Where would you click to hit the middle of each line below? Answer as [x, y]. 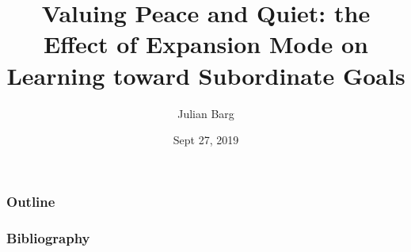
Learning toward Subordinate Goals [206, 75]
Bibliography [48, 237]
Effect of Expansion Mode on [206, 44]
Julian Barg [206, 113]
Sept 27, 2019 [206, 140]
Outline [31, 201]
